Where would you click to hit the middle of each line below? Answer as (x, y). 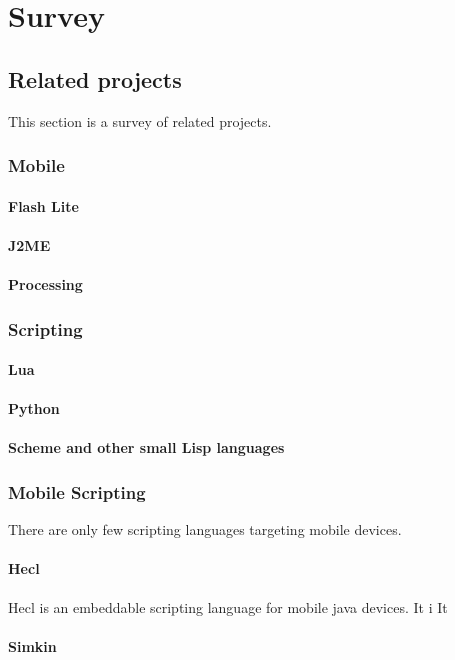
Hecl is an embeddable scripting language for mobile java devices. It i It (228, 606)
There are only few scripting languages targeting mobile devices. (205, 529)
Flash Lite (43, 205)
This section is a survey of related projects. (140, 120)
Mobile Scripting (77, 491)
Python (34, 408)
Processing (45, 283)
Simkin (32, 645)
